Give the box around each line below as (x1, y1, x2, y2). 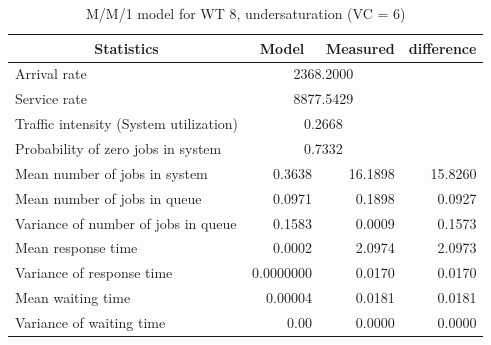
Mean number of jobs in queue (15, 187, 202, 208)
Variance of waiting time (15, 311, 166, 332)
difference (408, 37, 477, 58)
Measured (325, 37, 395, 58)
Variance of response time (15, 262, 173, 283)
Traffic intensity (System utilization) (15, 113, 239, 134)
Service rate (15, 88, 88, 109)
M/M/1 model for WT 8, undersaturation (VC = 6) (85, 3, 406, 23)
